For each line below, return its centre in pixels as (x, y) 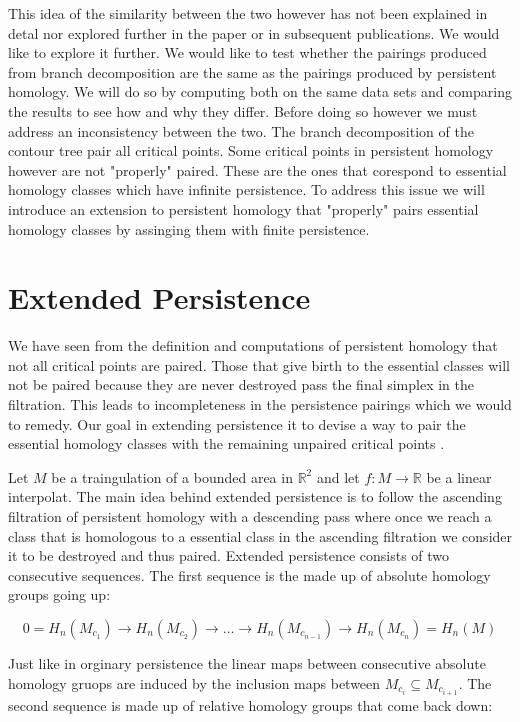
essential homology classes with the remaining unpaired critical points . (226, 443)
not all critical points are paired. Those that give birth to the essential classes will (259, 364)
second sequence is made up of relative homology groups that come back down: (250, 704)
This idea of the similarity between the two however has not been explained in (248, 13)
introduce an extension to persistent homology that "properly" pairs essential (243, 208)
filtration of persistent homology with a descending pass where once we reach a (250, 516)
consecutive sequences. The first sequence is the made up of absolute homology (249, 574)
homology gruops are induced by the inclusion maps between (194, 682)
